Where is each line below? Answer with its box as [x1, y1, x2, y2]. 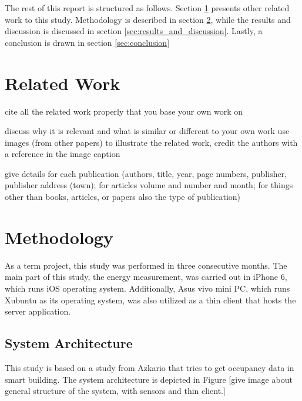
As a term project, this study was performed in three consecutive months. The [5, 259, 287, 271]
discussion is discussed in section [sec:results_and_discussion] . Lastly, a [5, 25, 263, 37]
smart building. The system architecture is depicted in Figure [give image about [5, 373, 293, 385]
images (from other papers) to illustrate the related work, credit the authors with [5, 136, 298, 148]
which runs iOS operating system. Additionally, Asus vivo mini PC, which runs [5, 282, 290, 294]
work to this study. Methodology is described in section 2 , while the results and [5, 13, 291, 25]
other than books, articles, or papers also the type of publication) [5, 191, 241, 203]
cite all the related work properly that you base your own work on [5, 105, 243, 117]
